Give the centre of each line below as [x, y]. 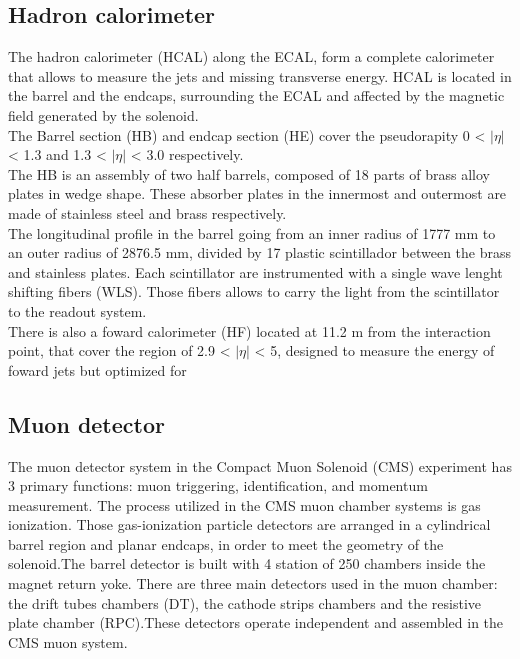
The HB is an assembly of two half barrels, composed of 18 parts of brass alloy [249, 173]
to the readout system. [77, 310]
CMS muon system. [68, 641]
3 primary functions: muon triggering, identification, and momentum [218, 485]
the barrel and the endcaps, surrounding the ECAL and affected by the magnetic [256, 95]
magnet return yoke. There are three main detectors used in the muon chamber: [253, 583]
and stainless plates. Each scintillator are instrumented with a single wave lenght [255, 271]
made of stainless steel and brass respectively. [147, 212]
